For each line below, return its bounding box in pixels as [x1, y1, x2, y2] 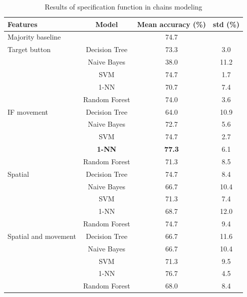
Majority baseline [8, 32, 61, 42]
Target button [8, 44, 51, 55]
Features [8, 19, 38, 29]
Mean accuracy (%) [137, 19, 206, 29]
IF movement [8, 106, 49, 117]
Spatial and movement [8, 230, 76, 241]
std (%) [213, 19, 239, 29]
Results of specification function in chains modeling [45, 2, 202, 12]
